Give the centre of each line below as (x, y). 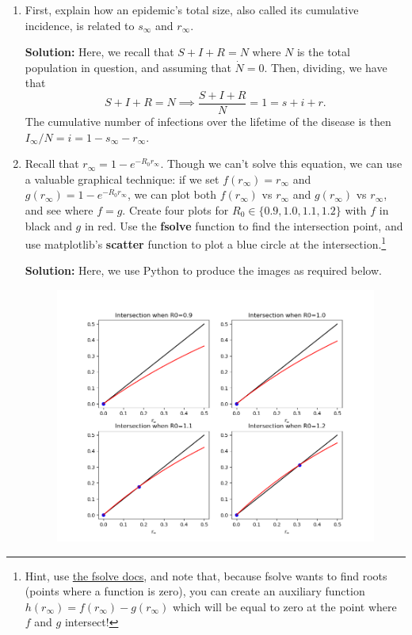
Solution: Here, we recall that (99, 52)
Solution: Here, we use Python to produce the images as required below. (203, 270)
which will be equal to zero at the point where (285, 606)
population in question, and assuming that (128, 67)
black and (48, 225)
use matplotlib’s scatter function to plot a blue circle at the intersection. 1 (206, 243)
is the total (323, 52)
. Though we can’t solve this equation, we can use (281, 164)
